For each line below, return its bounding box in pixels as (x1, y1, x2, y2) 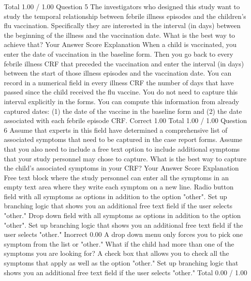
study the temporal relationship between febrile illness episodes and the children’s (4, 11, 246, 21)
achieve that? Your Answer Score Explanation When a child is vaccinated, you (4, 39, 237, 49)
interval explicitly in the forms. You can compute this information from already (4, 96, 239, 106)
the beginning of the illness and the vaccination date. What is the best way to (4, 30, 235, 40)
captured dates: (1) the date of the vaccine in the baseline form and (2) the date (4, 106, 242, 116)
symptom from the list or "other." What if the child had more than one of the (4, 238, 234, 249)
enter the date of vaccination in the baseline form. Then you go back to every (4, 48, 234, 59)
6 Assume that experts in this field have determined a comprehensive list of (4, 125, 228, 135)
